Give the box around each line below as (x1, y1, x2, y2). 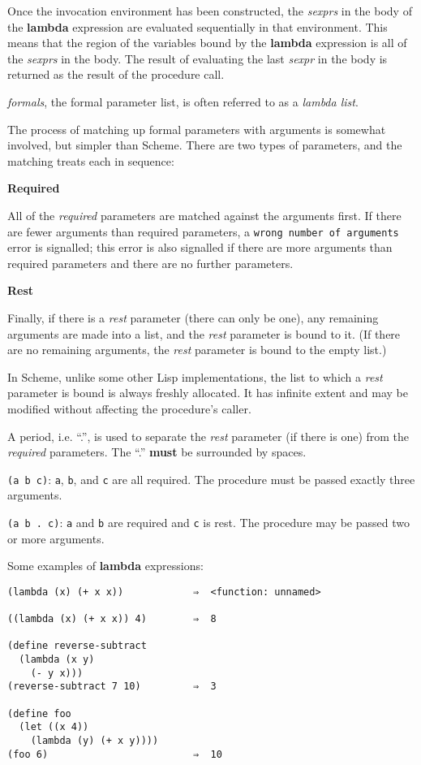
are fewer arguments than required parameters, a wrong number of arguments (7, 223, 399, 240)
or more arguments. (7, 529, 105, 547)
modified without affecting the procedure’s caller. (7, 400, 251, 417)
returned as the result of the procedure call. (7, 66, 225, 83)
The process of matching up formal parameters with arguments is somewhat (7, 120, 386, 137)
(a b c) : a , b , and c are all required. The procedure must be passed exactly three (7, 470, 415, 487)
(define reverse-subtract (7, 640, 147, 652)
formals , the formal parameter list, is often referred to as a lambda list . (7, 93, 359, 110)
